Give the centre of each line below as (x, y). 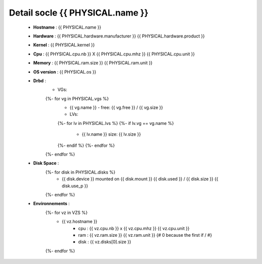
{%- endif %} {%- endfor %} (86, 145)
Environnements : (51, 204)
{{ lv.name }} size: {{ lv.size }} (111, 134)
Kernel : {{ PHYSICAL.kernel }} (64, 45)
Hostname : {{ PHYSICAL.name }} (67, 27)
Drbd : (40, 81)
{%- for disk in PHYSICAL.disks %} (81, 172)
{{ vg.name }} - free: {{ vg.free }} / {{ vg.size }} (116, 107)
